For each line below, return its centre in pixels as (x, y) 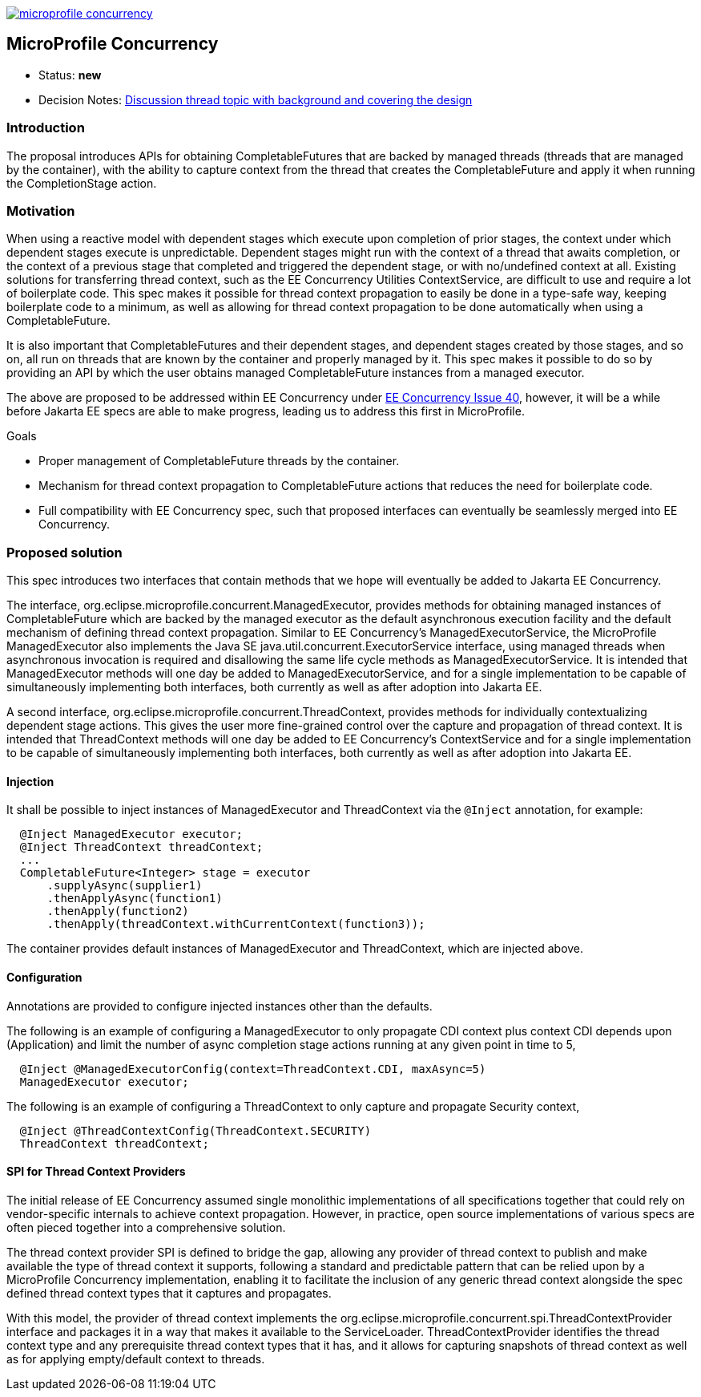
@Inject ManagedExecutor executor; (131, 834)
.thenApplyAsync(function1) (135, 899)
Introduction (46, 128)
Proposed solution (64, 552)
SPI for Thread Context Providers (96, 1172)
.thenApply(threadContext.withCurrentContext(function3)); (236, 924)
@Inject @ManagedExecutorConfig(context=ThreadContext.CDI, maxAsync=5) (253, 1069)
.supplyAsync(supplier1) (125, 886)
